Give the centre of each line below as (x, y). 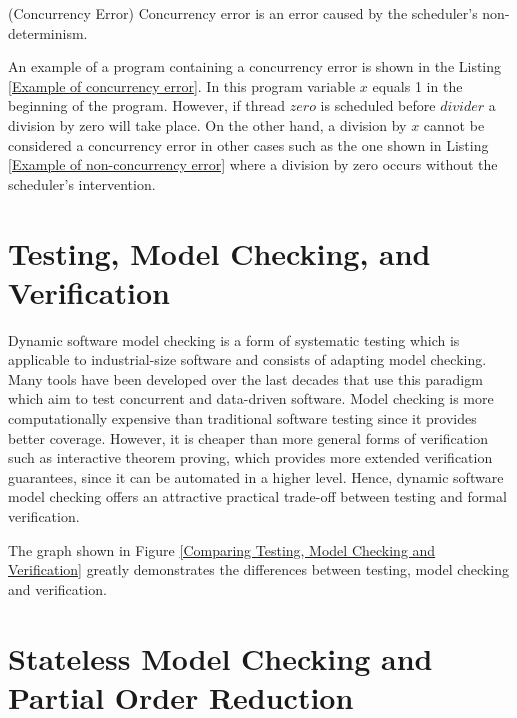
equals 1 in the (417, 85)
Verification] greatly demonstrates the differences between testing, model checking (258, 569)
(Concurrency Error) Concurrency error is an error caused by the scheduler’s (243, 13)
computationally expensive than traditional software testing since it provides (242, 418)
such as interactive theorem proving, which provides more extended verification (250, 457)
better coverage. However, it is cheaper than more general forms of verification (248, 437)
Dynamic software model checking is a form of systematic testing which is (234, 339)
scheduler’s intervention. (82, 183)
